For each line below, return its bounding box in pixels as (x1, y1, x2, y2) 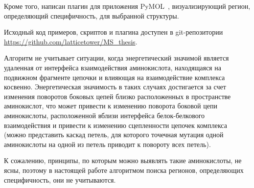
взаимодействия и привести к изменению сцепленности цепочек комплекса (4, 120, 227, 130)
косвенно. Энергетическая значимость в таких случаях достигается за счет (4, 82, 226, 92)
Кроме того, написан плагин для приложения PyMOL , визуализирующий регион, (4, 1, 251, 11)
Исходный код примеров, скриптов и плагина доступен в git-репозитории (4, 27, 223, 37)
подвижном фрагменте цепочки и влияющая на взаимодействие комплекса (4, 72, 225, 82)
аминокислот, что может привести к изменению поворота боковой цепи (4, 101, 217, 111)
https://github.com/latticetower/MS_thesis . (4, 36, 138, 46)
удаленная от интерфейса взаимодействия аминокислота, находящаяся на (4, 62, 221, 72)
